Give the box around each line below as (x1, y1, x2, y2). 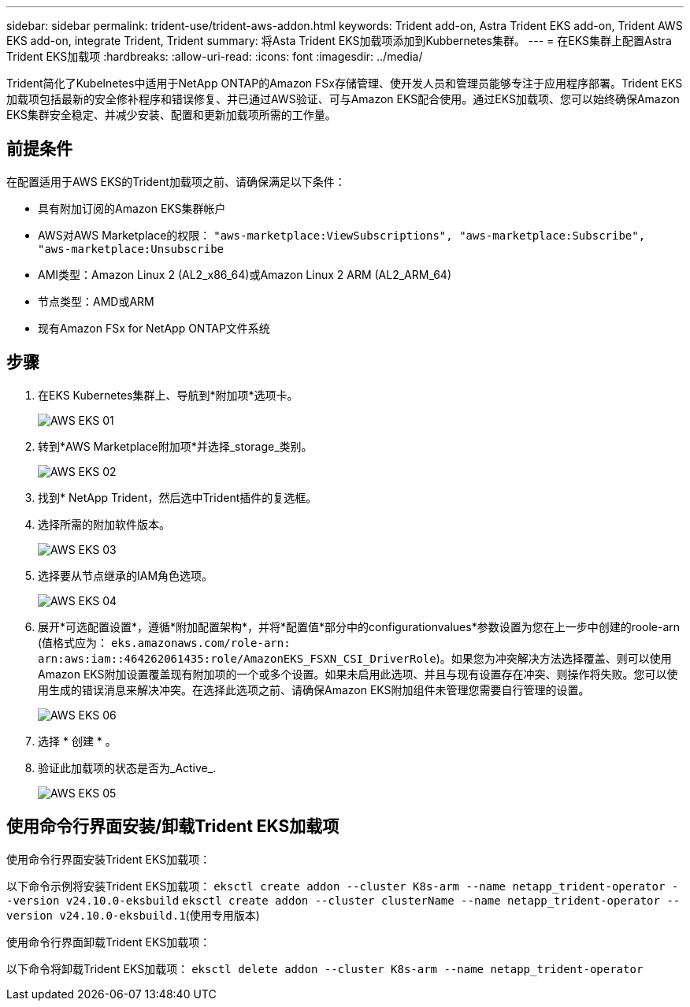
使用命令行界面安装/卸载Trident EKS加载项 (6, 816, 339, 837)
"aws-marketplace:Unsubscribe (38, 242, 224, 255)
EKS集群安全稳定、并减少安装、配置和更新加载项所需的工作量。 (6, 108, 336, 121)
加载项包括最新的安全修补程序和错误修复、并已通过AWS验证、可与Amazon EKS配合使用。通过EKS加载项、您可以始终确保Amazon (6, 92, 680, 106)
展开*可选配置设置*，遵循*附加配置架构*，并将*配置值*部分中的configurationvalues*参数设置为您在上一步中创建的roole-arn (38, 619, 681, 634)
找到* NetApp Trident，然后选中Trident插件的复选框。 (38, 490, 317, 504)
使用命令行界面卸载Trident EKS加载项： (6, 935, 211, 949)
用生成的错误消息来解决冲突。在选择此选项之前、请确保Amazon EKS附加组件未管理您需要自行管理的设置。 (38, 682, 590, 697)
